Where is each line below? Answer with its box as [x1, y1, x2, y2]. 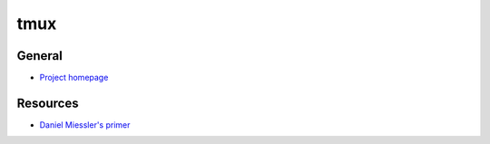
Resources [16, 95, 79, 110]
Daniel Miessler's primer [39, 119, 131, 130]
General [16, 48, 64, 63]
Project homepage [39, 72, 109, 83]
